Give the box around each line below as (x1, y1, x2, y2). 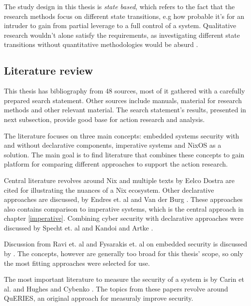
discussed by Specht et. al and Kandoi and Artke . (4, 222, 153, 232)
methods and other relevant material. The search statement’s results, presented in (4, 105, 246, 115)
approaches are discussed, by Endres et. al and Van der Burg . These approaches (4, 194, 243, 204)
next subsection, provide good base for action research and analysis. (4, 114, 205, 124)
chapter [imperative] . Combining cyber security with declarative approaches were (4, 213, 244, 223)
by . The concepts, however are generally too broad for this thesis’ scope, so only (4, 248, 243, 259)
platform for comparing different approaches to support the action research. (4, 159, 228, 169)
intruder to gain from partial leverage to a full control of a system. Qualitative (4, 20, 236, 31)
